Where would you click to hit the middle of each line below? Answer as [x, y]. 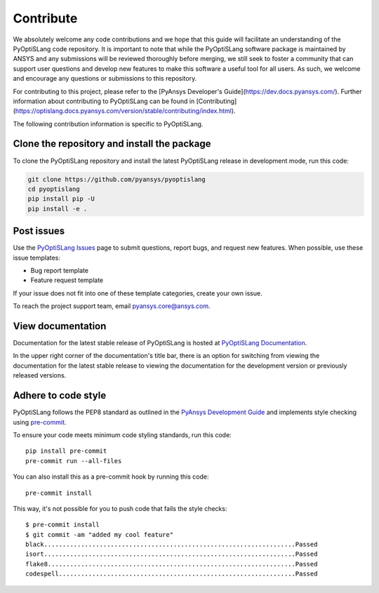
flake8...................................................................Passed [172, 564]
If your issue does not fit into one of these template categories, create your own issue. [138, 293]
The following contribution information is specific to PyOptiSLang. [108, 124]
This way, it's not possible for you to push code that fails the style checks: [120, 508]
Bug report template [60, 271]
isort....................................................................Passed [172, 554]
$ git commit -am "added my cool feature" [100, 534]
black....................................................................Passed [172, 545]
